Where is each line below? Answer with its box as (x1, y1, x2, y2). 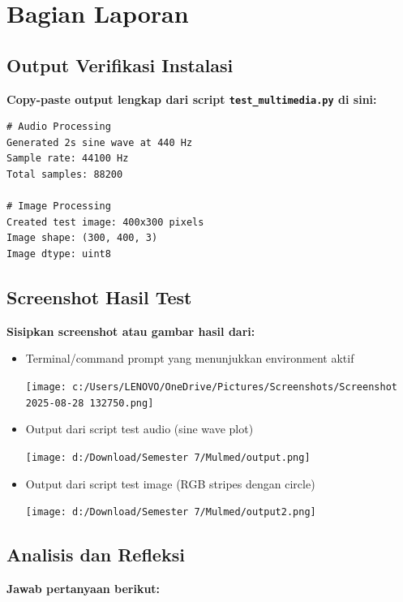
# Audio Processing (6, 121, 111, 133)
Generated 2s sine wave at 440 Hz (6, 136, 193, 148)
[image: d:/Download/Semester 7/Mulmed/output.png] (25, 451, 311, 463)
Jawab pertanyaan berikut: (6, 579, 161, 596)
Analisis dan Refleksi (6, 542, 185, 567)
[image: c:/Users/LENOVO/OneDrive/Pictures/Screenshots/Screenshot (25, 381, 397, 393)
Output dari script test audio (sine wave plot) (25, 420, 254, 437)
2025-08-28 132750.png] (25, 397, 154, 409)
